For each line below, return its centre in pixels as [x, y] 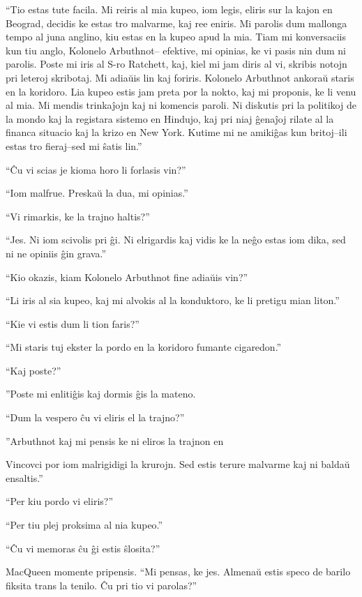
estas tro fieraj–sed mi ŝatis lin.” [74, 145]
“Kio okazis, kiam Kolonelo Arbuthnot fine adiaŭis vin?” [127, 277]
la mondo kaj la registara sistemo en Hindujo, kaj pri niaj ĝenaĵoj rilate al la [170, 118]
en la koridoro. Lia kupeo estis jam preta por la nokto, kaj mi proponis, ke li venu [181, 91]
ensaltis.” [24, 477]
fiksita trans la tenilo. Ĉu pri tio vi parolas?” [101, 585]
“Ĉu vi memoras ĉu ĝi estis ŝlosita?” [83, 548]
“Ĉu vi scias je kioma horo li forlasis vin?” [96, 169]
